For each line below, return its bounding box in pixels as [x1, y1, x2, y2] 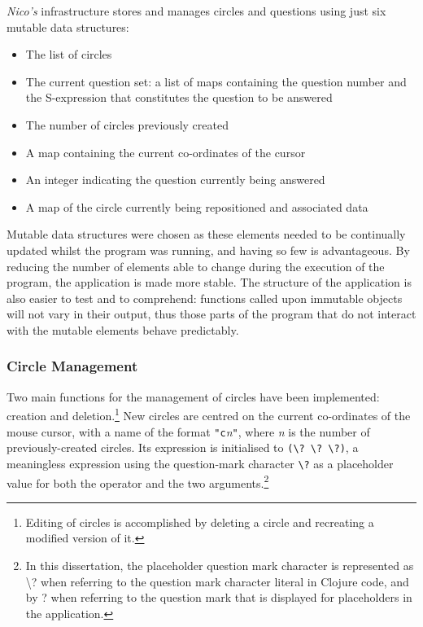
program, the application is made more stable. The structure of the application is [7, 274, 412, 291]
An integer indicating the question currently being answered [25, 171, 325, 188]
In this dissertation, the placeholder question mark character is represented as [25, 556, 414, 573]
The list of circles [25, 46, 112, 63]
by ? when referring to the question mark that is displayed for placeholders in [25, 589, 412, 606]
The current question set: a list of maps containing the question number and [25, 72, 407, 90]
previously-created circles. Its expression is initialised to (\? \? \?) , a [7, 439, 359, 456]
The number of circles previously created [25, 116, 229, 133]
